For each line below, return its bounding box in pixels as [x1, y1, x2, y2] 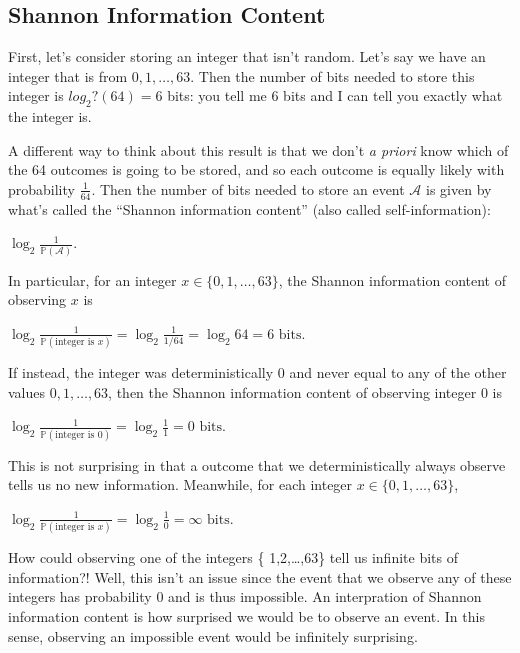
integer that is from [8, 65, 128, 86]
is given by [426, 178, 492, 199]
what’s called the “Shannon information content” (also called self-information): [8, 198, 491, 219]
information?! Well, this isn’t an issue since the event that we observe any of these [8, 566, 512, 587]
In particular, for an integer [8, 269, 177, 290]
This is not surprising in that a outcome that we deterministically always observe [8, 454, 506, 475]
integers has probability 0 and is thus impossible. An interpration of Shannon [8, 586, 482, 607]
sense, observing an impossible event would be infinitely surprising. [8, 625, 418, 646]
